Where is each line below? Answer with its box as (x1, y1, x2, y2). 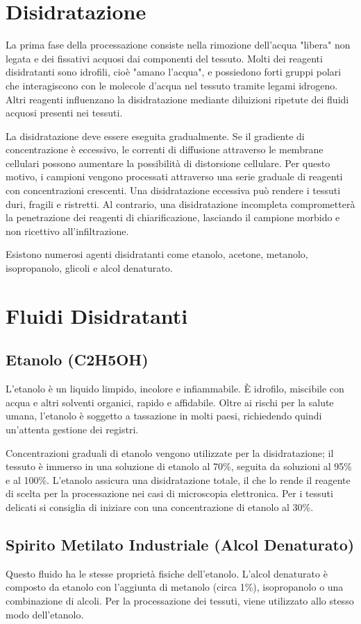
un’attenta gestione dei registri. (6, 422, 139, 436)
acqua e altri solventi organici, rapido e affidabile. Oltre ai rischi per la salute (6, 395, 334, 409)
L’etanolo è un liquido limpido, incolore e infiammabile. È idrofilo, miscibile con (6, 381, 344, 396)
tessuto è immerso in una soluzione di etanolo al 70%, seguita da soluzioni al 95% (6, 459, 353, 474)
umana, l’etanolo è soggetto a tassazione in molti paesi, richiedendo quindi (6, 408, 322, 423)
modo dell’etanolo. (6, 607, 84, 621)
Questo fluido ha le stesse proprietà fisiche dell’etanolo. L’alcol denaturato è (6, 566, 328, 580)
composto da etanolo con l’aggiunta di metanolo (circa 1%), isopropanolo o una (6, 580, 344, 594)
